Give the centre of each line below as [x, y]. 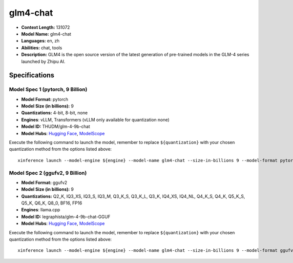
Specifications [32, 75]
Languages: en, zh [40, 41]
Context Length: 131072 [46, 27]
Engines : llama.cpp [41, 210]
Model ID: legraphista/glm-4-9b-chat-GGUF [66, 217]
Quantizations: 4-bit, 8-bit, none [54, 113]
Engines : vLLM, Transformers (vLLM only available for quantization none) [95, 120]
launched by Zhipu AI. [43, 61]
